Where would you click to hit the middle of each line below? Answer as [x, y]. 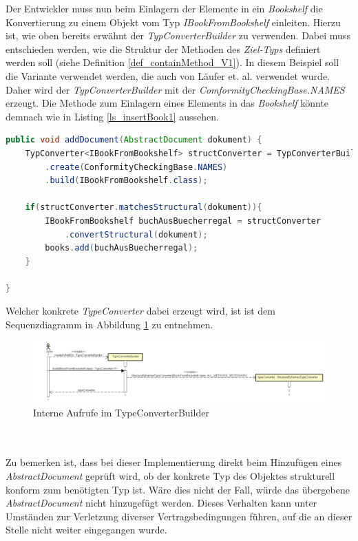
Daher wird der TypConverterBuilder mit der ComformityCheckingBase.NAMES [175, 89]
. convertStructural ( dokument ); [136, 234]
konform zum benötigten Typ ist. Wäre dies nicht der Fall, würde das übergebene [178, 489]
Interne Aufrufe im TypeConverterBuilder [121, 412]
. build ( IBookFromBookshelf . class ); [126, 181]
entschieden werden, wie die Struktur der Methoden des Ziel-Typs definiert [163, 49]
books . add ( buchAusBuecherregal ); [122, 248]
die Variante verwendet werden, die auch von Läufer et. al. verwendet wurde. [168, 75]
